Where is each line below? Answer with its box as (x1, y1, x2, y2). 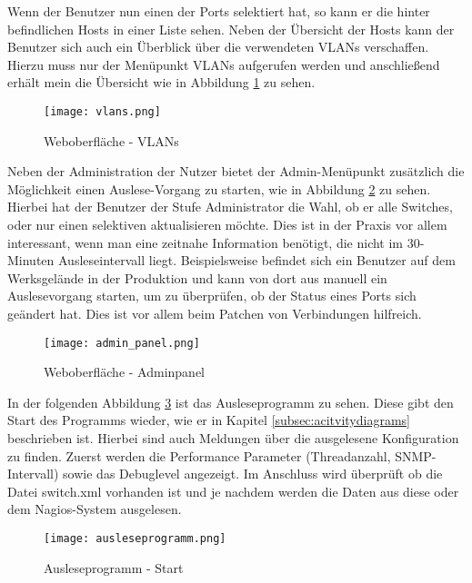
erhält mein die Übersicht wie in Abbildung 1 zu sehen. (7, 73, 316, 92)
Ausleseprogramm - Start (44, 558, 184, 577)
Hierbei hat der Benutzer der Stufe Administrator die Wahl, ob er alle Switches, (7, 197, 453, 216)
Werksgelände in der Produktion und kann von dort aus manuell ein (7, 268, 387, 287)
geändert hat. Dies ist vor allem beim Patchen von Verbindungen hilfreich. (7, 303, 422, 322)
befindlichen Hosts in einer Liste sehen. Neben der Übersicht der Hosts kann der (7, 19, 455, 38)
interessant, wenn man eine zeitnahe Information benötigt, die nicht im (7, 232, 404, 252)
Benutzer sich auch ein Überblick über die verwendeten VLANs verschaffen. (7, 37, 429, 56)
